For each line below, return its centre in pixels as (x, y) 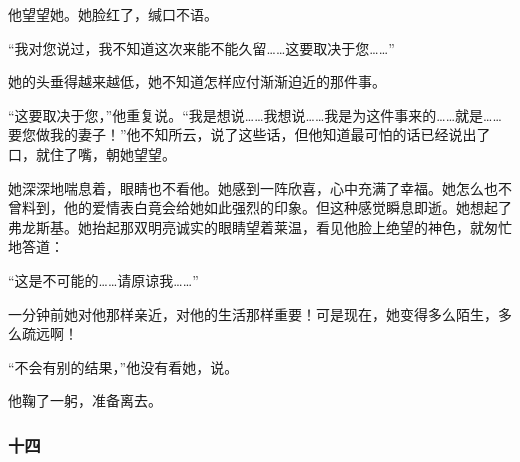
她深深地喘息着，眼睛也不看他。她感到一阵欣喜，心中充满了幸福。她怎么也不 (260, 187)
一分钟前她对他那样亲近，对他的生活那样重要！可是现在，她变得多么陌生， (253, 313)
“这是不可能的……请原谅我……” (103, 279)
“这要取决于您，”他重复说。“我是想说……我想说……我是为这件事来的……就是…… (255, 114)
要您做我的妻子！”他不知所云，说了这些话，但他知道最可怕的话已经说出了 (249, 134)
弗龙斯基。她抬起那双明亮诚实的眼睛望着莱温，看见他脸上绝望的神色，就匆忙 (260, 226)
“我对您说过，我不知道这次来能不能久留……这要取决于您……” (201, 47)
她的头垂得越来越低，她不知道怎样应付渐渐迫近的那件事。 (197, 81)
